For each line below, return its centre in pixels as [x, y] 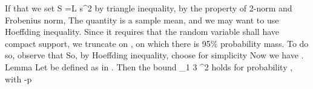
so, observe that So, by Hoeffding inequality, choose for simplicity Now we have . [154, 55]
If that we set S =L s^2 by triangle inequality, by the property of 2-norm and [149, 8]
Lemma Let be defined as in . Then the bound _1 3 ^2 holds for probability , [149, 66]
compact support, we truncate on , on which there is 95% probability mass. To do [157, 43]
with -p [18, 78]
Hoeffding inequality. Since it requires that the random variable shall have [142, 32]
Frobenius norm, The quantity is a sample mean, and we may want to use [142, 20]
